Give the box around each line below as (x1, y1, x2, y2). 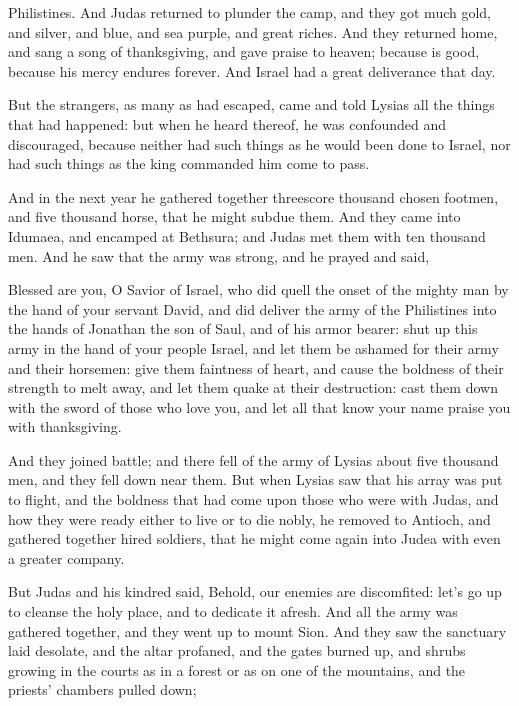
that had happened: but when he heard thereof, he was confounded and (8, 113, 447, 134)
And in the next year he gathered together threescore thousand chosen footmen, (8, 186, 499, 207)
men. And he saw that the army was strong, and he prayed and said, (8, 245, 430, 266)
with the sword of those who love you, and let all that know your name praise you (8, 396, 511, 417)
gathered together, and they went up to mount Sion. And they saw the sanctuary (8, 620, 507, 641)
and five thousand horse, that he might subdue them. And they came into (8, 206, 461, 227)
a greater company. (8, 547, 125, 568)
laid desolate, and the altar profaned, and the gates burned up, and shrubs (8, 640, 466, 661)
